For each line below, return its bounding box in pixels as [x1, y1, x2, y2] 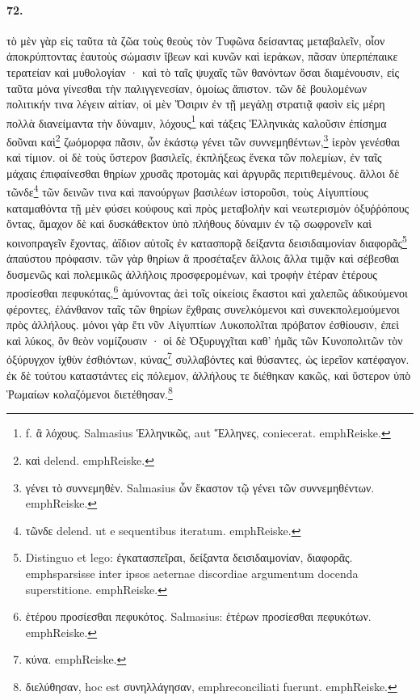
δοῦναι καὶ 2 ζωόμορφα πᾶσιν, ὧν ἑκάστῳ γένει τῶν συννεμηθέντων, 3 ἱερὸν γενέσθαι [6, 131, 401, 150]
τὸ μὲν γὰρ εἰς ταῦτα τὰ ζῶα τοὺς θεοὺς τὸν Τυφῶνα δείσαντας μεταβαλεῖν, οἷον [6, 32, 385, 48]
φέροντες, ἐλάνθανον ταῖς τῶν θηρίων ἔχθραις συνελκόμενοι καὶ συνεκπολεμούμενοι [6, 300, 400, 317]
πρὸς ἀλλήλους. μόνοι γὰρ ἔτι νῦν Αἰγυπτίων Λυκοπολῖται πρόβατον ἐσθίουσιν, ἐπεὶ [6, 316, 400, 333]
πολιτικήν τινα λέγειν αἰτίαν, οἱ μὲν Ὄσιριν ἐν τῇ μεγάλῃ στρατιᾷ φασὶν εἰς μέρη [6, 95, 385, 112]
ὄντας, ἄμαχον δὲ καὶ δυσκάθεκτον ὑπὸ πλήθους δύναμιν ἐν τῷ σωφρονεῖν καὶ [6, 215, 372, 232]
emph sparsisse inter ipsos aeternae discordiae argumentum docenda [25, 565, 359, 582]
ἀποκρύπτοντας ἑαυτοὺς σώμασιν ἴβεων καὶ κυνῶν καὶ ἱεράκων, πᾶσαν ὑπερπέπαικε [6, 48, 398, 65]
